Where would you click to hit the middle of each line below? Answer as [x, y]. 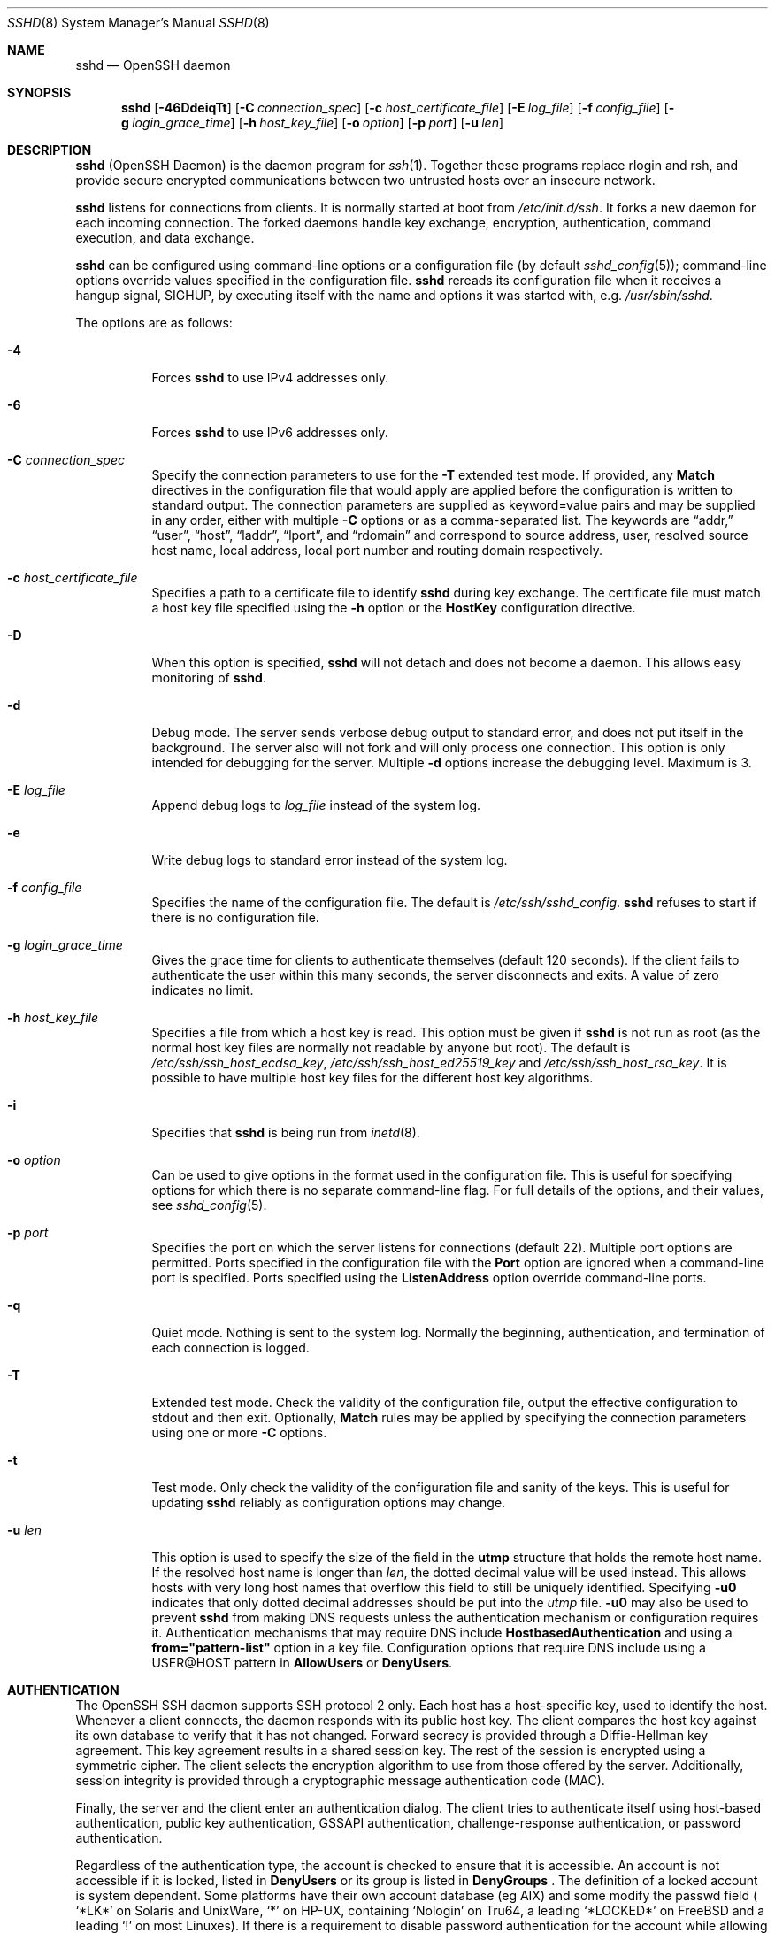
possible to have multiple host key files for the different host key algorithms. [372, 1078]
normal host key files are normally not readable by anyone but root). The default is [391, 1047]
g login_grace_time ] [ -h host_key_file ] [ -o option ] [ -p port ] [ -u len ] [313, 123]
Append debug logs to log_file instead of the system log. [316, 805]
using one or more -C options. [239, 1432]
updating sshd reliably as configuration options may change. [329, 1502]
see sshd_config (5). [209, 1205]
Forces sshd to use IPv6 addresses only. [270, 432]
